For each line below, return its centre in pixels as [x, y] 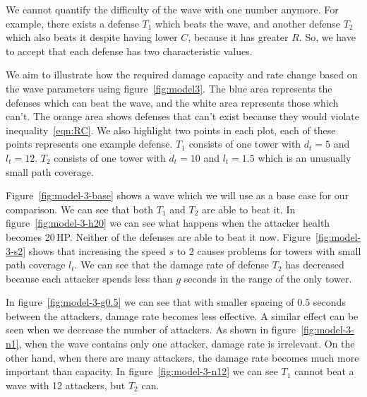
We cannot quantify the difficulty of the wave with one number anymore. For [172, 9]
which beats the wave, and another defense [248, 23]
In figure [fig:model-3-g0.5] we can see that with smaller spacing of [150, 302]
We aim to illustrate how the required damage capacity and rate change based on [182, 75]
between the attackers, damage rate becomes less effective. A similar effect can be [182, 315]
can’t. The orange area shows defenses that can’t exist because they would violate [182, 116]
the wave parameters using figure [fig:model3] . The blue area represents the [169, 88]
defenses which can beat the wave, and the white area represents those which [172, 102]
